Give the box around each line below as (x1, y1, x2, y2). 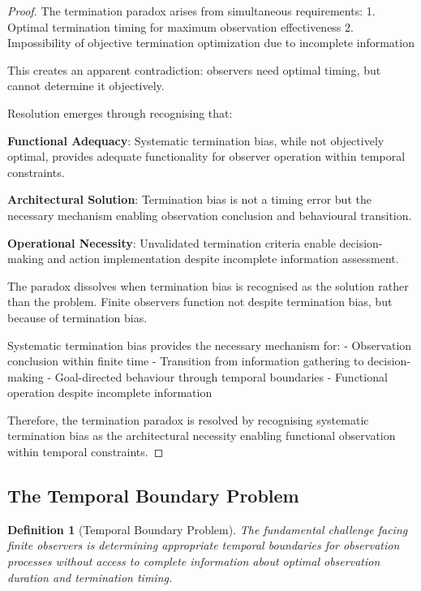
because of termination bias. (7, 308, 148, 326)
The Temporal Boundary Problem (7, 483, 299, 508)
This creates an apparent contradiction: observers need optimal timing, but (7, 61, 381, 78)
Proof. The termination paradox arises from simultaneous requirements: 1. (7, 2, 376, 19)
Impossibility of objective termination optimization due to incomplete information (7, 34, 415, 51)
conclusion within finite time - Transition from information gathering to (7, 352, 364, 369)
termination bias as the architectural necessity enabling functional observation (7, 427, 396, 444)
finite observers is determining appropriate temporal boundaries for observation (7, 537, 400, 554)
